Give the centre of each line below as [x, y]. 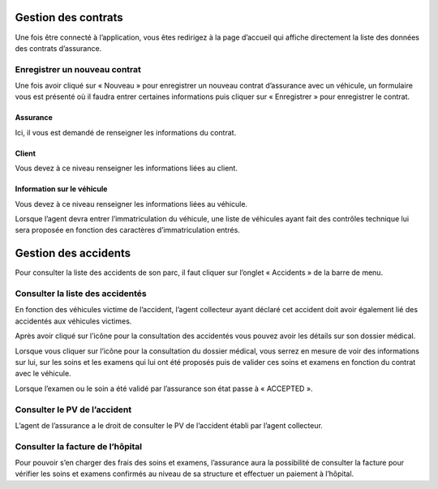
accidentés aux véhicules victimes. [73, 321]
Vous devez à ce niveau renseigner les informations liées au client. [127, 168]
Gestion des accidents [73, 253]
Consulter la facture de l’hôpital [79, 446]
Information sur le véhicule [61, 189]
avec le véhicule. [43, 374]
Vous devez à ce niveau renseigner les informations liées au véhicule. [131, 204]
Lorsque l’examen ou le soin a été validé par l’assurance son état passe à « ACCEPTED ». [164, 388]
